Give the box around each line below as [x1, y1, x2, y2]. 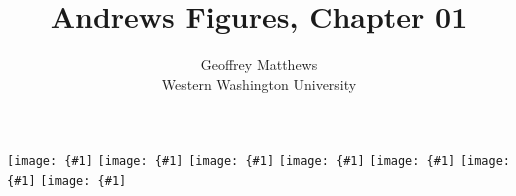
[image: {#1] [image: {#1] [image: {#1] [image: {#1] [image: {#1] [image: [7, 154, 511, 169]
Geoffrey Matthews [200, 54, 318, 75]
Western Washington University [161, 73, 357, 94]
